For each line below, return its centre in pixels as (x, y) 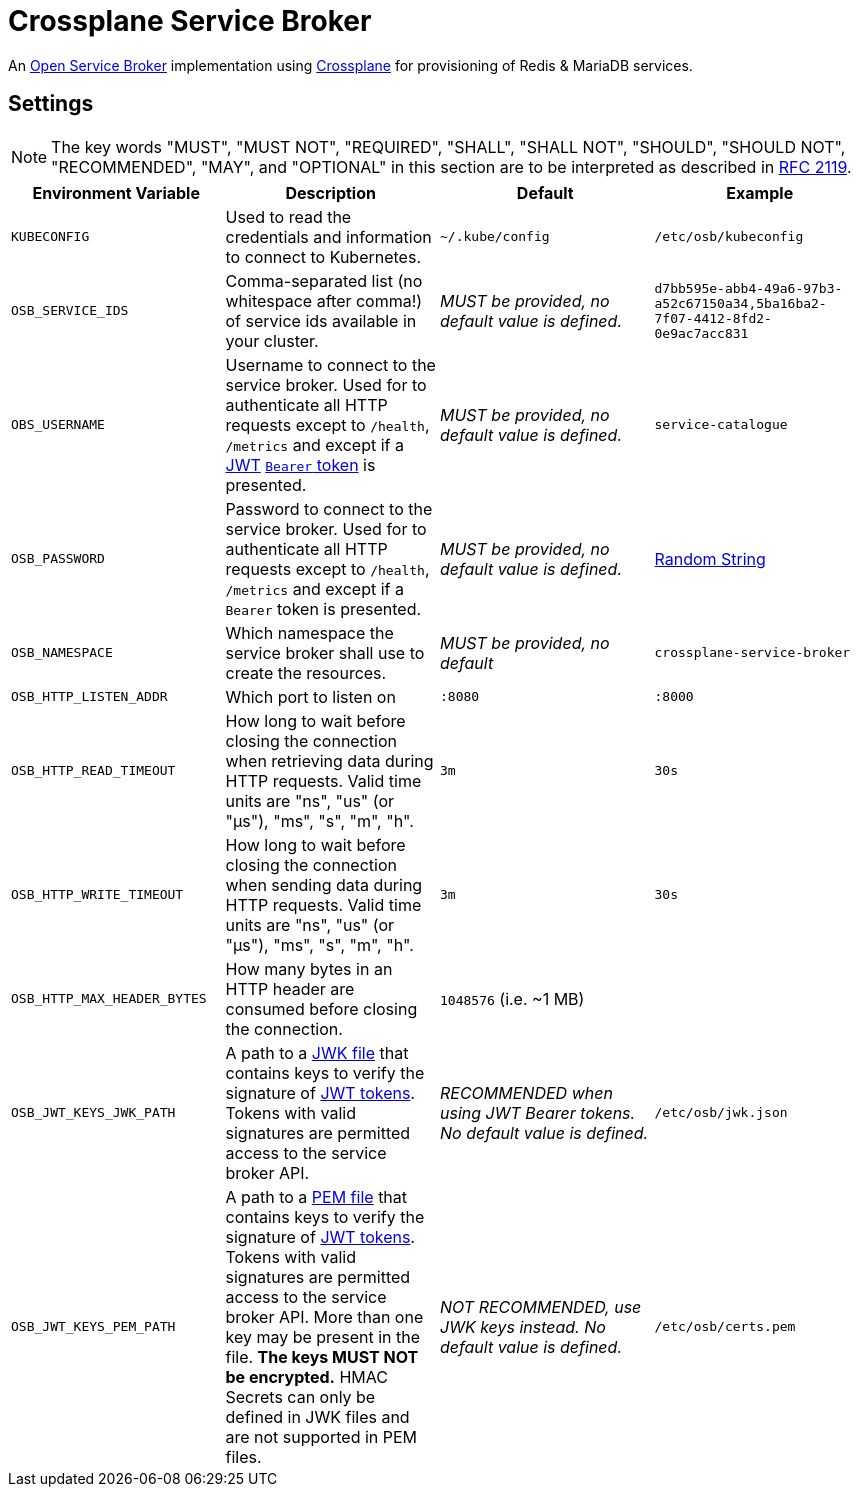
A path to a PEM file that (316, 1196)
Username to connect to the (330, 364)
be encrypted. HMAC (306, 1376)
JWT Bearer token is (300, 464)
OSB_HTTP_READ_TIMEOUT (93, 771)
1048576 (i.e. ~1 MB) (512, 998)
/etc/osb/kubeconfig (729, 237)
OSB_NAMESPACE (62, 653)
